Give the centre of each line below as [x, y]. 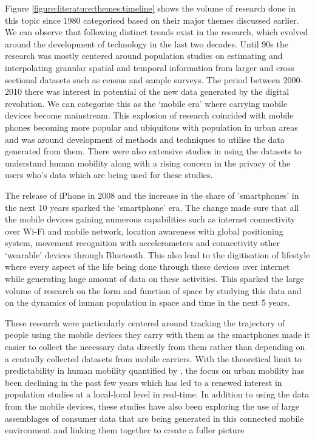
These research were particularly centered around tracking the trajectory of [145, 322]
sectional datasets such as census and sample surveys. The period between [143, 79]
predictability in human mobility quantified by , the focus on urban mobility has [155, 370]
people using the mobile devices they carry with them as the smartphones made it [157, 335]
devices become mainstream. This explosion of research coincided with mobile [149, 115]
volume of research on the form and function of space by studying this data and [153, 290]
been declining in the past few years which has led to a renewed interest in [144, 382]
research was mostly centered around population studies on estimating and [144, 56]
